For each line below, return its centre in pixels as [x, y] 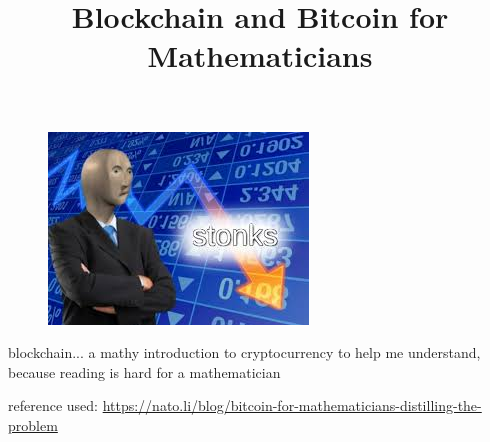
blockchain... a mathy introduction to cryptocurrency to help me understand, [244, 352]
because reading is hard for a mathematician [144, 371]
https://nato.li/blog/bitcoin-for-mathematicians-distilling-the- [292, 405]
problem [33, 424]
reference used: [53, 405]
